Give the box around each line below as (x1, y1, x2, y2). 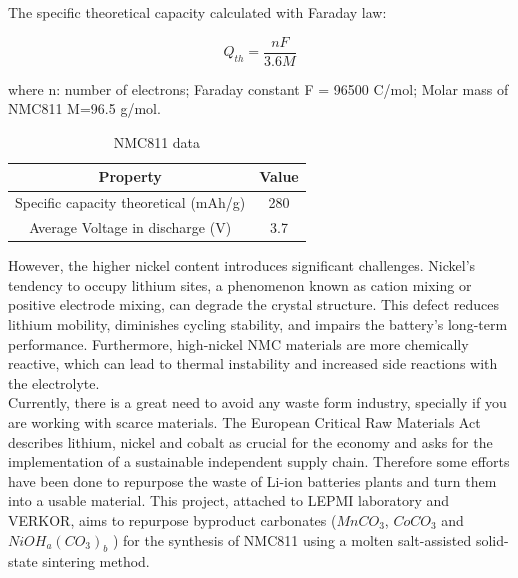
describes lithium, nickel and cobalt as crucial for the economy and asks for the (8, 431, 493, 452)
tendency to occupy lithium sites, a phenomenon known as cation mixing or (8, 274, 472, 295)
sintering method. (42, 551, 150, 572)
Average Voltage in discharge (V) (29, 217, 232, 238)
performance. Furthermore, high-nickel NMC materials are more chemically (8, 333, 469, 354)
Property (98, 166, 162, 187)
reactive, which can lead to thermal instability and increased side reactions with (8, 353, 498, 374)
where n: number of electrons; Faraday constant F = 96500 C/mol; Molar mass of (8, 78, 509, 99)
